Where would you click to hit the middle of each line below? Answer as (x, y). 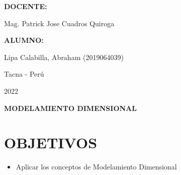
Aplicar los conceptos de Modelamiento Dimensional (96, 167)
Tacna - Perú (24, 74)
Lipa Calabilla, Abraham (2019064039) (64, 57)
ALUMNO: (24, 40)
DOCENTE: (26, 6)
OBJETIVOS (51, 142)
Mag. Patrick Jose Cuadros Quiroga (59, 23)
